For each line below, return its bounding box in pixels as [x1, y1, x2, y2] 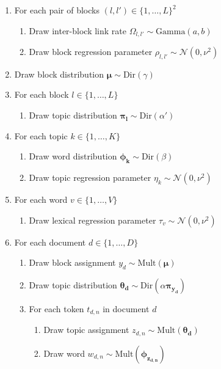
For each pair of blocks [14, 4, 100, 16]
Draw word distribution [29, 150, 117, 163]
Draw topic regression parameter [29, 171, 151, 184]
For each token [29, 302, 84, 315]
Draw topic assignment [43, 323, 129, 336]
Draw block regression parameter [29, 45, 153, 58]
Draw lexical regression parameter [29, 213, 156, 226]
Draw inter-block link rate [29, 24, 126, 37]
